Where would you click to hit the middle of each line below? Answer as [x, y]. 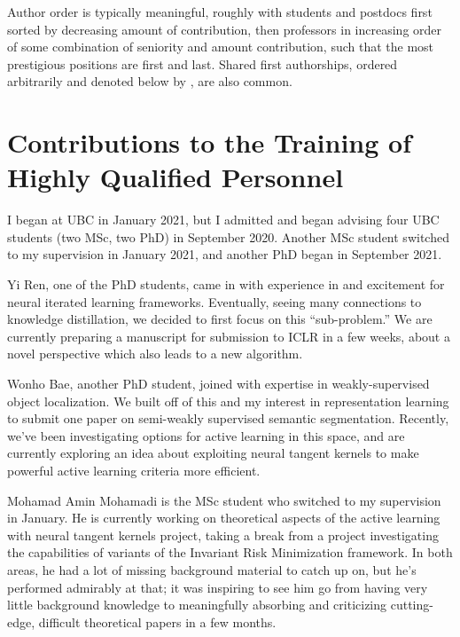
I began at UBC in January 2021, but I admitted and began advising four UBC [223, 220]
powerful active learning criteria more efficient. [134, 470]
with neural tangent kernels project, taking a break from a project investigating [223, 535]
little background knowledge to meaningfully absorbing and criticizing [197, 605]
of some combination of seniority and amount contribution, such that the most [221, 47]
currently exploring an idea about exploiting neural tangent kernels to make [213, 453]
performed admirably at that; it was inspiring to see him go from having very [218, 587]
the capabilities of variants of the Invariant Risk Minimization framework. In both [230, 552]
